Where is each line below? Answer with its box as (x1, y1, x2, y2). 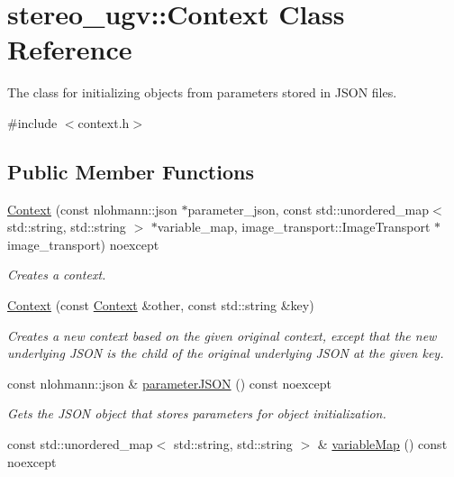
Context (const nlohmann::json (7, 199, 177, 218)
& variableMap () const (317, 435, 448, 454)
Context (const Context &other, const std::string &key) (7, 296, 314, 315)
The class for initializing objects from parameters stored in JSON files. (7, 83, 397, 102)
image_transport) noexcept (7, 234, 159, 253)
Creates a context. (7, 265, 106, 284)
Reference (7, 31, 132, 68)
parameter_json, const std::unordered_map (187, 199, 430, 218)
